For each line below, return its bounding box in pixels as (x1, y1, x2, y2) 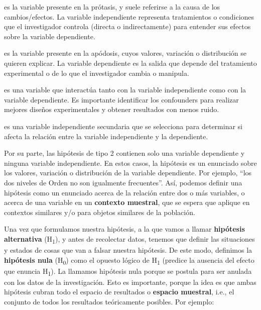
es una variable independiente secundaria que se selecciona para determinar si (4, 121, 243, 131)
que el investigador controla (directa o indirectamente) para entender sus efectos (4, 21, 251, 32)
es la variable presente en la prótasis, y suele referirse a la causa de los (4, 2, 220, 12)
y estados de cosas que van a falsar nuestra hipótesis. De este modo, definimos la (4, 245, 252, 255)
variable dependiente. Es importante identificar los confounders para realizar (4, 94, 239, 105)
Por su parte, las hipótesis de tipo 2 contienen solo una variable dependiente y (4, 148, 245, 158)
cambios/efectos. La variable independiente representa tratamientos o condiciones (4, 11, 254, 22)
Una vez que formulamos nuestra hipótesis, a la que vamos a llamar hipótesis (4, 224, 245, 234)
